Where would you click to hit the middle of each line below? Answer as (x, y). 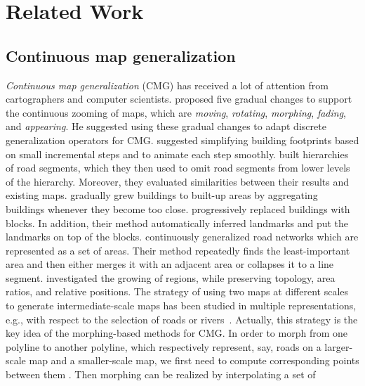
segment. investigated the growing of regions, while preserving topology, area (171, 277)
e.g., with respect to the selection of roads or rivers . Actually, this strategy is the (182, 319)
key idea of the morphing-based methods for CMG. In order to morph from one (177, 333)
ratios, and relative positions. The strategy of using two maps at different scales (177, 291)
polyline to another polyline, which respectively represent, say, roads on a (164, 346)
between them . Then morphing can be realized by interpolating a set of (161, 374)
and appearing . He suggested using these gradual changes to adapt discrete (166, 126)
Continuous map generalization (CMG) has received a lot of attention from (167, 85)
